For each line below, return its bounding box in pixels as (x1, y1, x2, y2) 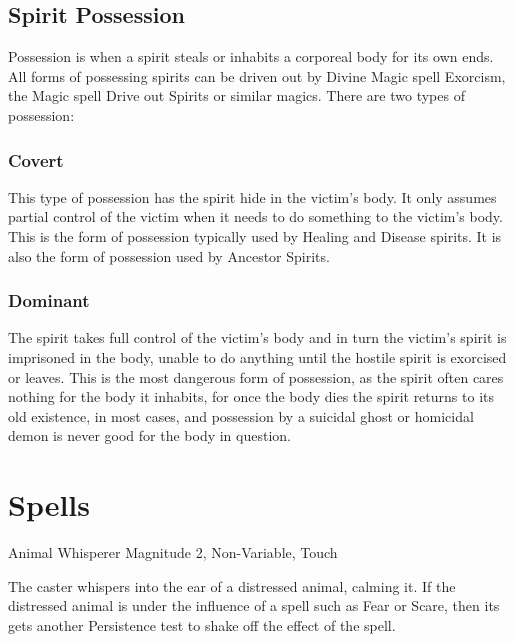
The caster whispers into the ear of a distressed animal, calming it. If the (8, 575, 456, 596)
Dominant (8, 288, 90, 313)
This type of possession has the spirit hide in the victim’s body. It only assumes (8, 186, 497, 207)
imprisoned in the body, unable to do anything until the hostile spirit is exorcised (8, 346, 507, 367)
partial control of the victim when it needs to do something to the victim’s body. (8, 206, 503, 227)
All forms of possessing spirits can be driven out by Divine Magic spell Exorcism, (8, 65, 506, 86)
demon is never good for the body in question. (8, 425, 291, 446)
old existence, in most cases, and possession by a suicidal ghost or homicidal (8, 405, 474, 426)
